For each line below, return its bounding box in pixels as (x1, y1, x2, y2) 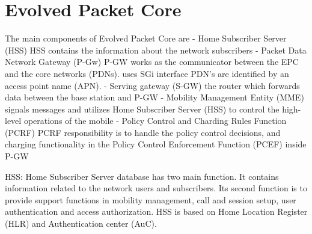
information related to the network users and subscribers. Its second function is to (5, 182, 307, 194)
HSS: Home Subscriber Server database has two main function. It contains (5, 170, 279, 182)
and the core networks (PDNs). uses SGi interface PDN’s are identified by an (5, 67, 289, 79)
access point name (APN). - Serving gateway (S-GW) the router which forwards (5, 79, 300, 91)
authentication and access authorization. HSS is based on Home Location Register (5, 205, 308, 218)
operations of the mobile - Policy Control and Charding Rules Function (23, 114, 287, 127)
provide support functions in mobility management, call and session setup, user (5, 193, 296, 206)
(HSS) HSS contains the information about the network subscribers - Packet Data (5, 43, 307, 56)
